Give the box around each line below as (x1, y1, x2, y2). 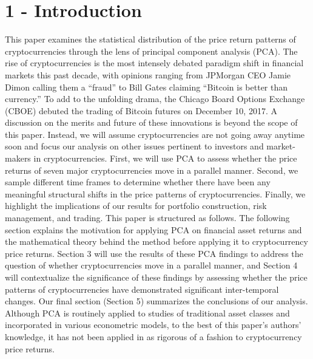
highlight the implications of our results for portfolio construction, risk (5, 199, 267, 212)
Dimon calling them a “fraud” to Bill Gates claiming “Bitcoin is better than (5, 80, 288, 93)
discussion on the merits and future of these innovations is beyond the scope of (5, 116, 298, 129)
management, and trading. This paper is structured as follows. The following (5, 211, 290, 224)
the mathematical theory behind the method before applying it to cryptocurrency (5, 235, 308, 248)
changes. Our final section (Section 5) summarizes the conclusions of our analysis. (5, 295, 308, 307)
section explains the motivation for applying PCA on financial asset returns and (5, 223, 302, 236)
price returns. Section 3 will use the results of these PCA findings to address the (5, 247, 303, 259)
